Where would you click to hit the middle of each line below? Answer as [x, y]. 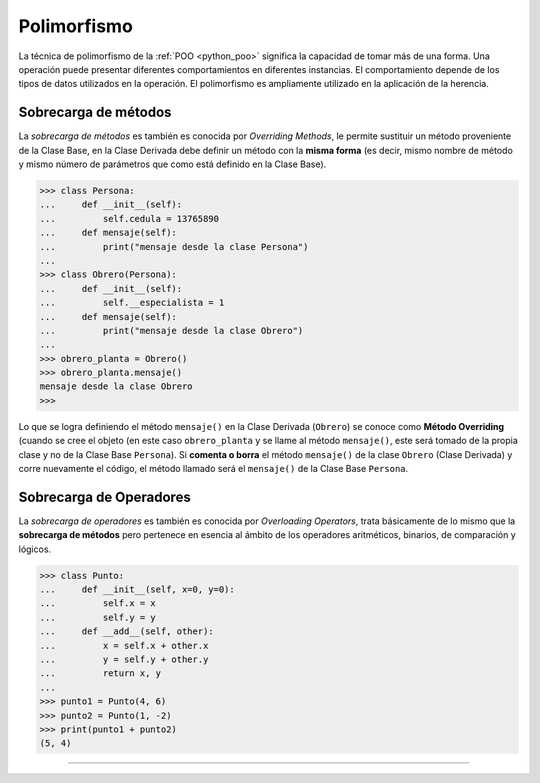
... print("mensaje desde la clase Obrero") [171, 330]
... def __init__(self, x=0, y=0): [137, 589]
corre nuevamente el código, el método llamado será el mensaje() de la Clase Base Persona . [213, 469]
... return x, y [100, 673]
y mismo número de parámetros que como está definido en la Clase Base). [172, 164]
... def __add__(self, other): [126, 631]
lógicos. [35, 549]
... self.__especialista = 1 [132, 303]
